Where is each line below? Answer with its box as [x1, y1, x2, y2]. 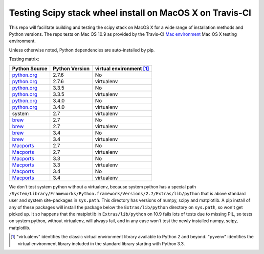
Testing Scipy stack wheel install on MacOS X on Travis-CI [9, 7, 251, 18]
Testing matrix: [9, 56, 39, 62]
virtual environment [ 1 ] [95, 65, 149, 72]
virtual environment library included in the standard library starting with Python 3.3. [18, 240, 185, 247]
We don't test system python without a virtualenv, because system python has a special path [9, 184, 197, 189]
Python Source [12, 65, 47, 72]
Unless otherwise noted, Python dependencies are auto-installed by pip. [9, 47, 155, 53]
